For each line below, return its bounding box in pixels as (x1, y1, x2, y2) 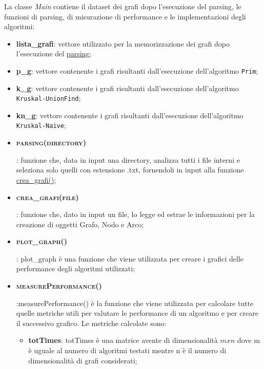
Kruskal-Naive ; (16, 120, 66, 131)
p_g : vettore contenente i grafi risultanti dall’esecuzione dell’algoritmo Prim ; (16, 65, 258, 76)
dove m (237, 335, 260, 345)
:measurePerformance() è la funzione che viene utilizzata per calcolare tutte (16, 297, 254, 308)
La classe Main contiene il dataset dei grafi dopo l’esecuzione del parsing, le (4, 1, 241, 11)
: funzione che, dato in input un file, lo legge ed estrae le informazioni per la (16, 209, 255, 220)
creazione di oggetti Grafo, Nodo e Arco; (16, 219, 144, 229)
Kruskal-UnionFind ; (16, 93, 81, 103)
